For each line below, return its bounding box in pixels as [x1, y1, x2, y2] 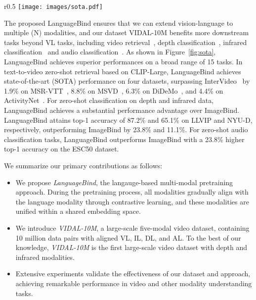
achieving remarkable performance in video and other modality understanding [15, 278, 252, 288]
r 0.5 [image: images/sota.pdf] [4, 1, 103, 11]
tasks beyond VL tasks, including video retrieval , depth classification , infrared [4, 37, 247, 47]
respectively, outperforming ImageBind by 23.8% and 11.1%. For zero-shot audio [4, 124, 248, 135]
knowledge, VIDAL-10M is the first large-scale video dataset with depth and [15, 242, 248, 252]
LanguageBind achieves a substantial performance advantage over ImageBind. [4, 105, 240, 115]
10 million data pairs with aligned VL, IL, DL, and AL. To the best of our [15, 232, 241, 243]
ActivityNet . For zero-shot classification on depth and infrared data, [4, 95, 214, 105]
